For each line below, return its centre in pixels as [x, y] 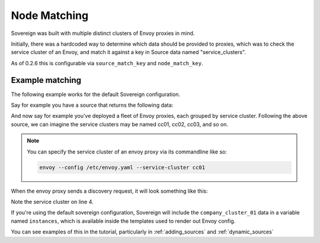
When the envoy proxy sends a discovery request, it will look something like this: [109, 191]
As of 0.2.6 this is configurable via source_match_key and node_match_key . [107, 63]
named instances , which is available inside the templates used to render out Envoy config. [123, 221]
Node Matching [50, 15]
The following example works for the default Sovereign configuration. [96, 94]
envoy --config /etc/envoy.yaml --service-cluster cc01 [122, 167]
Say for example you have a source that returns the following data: [92, 105]
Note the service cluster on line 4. [52, 202]
